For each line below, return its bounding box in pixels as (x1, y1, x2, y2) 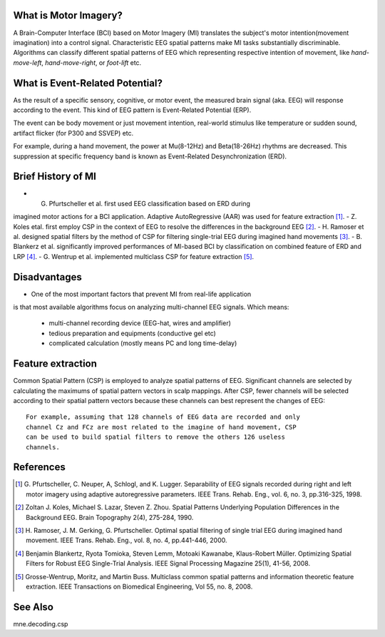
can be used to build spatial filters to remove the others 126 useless (26, 433, 285, 442)
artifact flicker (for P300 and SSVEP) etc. (13, 128, 134, 137)
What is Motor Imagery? (13, 9, 123, 21)
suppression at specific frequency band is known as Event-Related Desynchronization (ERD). (13, 152, 287, 160)
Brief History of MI (13, 170, 96, 183)
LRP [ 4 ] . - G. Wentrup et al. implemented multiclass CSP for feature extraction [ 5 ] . (13, 252, 255, 260)
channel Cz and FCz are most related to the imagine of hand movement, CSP (26, 423, 297, 431)
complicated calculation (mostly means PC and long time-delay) (48, 339, 237, 347)
